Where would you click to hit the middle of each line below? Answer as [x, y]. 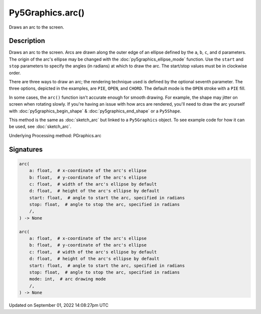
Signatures [26, 149]
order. [15, 73]
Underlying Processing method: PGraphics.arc [55, 135]
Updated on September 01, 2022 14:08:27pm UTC [59, 305]
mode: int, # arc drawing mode [68, 279]
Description [27, 41]
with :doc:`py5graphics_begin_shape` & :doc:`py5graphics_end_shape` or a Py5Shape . [95, 111]
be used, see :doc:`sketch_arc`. [40, 126]
